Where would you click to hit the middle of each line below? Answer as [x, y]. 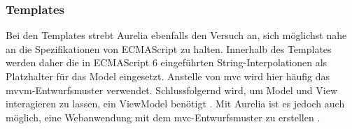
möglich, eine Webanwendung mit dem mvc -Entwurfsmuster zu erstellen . [163, 117]
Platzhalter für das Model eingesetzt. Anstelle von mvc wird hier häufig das [168, 76]
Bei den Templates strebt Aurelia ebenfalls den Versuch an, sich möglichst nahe [176, 35]
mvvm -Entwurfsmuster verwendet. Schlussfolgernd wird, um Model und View [171, 90]
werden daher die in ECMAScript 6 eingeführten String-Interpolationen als [167, 62]
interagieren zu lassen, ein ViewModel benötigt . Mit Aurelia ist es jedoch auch [175, 104]
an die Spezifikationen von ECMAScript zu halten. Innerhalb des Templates [169, 48]
